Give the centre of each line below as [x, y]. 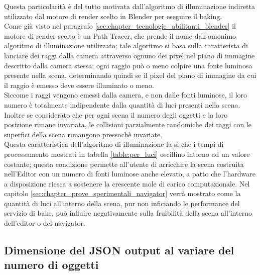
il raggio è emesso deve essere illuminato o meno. [79, 85]
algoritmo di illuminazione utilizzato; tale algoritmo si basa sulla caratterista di [126, 45]
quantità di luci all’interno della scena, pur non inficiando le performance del [122, 203]
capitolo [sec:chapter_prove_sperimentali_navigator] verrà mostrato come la [122, 193]
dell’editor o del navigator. [45, 223]
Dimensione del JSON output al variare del [119, 250]
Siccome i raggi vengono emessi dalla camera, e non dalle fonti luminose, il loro [126, 95]
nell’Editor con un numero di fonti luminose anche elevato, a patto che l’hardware [130, 174]
